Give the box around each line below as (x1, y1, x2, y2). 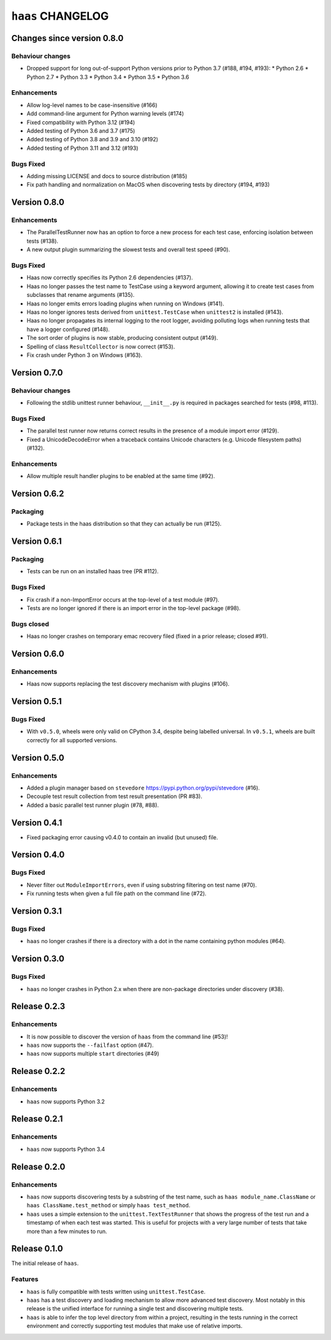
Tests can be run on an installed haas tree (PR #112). (26, 568, 159, 575)
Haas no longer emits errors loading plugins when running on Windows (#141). (26, 300, 224, 307)
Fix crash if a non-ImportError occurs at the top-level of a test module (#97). (26, 596, 220, 603)
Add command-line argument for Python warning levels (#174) (26, 110, 184, 117)
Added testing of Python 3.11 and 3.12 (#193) (26, 144, 139, 152)
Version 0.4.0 (11, 850, 65, 860)
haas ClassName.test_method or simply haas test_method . (26, 1202, 191, 1209)
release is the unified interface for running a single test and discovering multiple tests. (26, 1305, 244, 1312)
